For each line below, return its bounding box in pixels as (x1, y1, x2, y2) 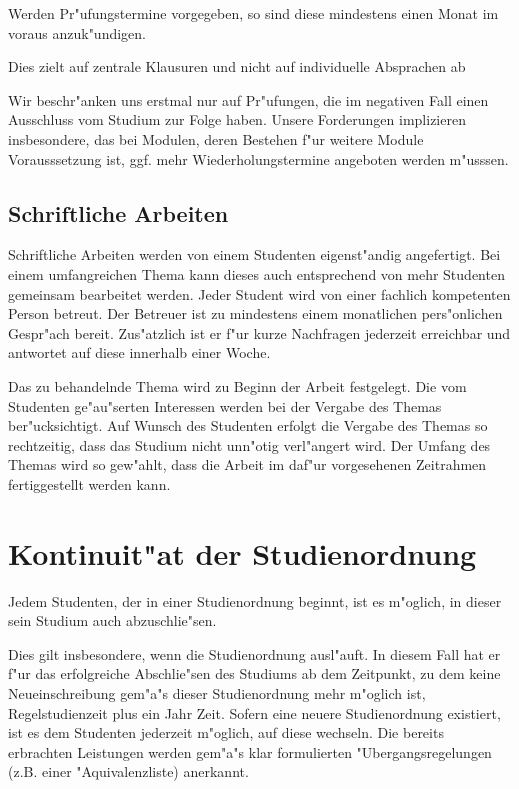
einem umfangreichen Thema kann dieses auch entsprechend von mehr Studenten (8, 263, 505, 284)
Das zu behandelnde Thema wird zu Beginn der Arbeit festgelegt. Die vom (8, 375, 467, 396)
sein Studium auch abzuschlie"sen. (8, 610, 217, 631)
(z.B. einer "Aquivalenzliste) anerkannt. (8, 761, 249, 782)
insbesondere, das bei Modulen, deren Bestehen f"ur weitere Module (8, 128, 424, 149)
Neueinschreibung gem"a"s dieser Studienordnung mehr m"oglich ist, (8, 682, 426, 703)
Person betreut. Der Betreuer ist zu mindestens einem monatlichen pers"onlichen (8, 303, 503, 324)
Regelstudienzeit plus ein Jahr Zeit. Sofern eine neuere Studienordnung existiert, (8, 702, 501, 723)
